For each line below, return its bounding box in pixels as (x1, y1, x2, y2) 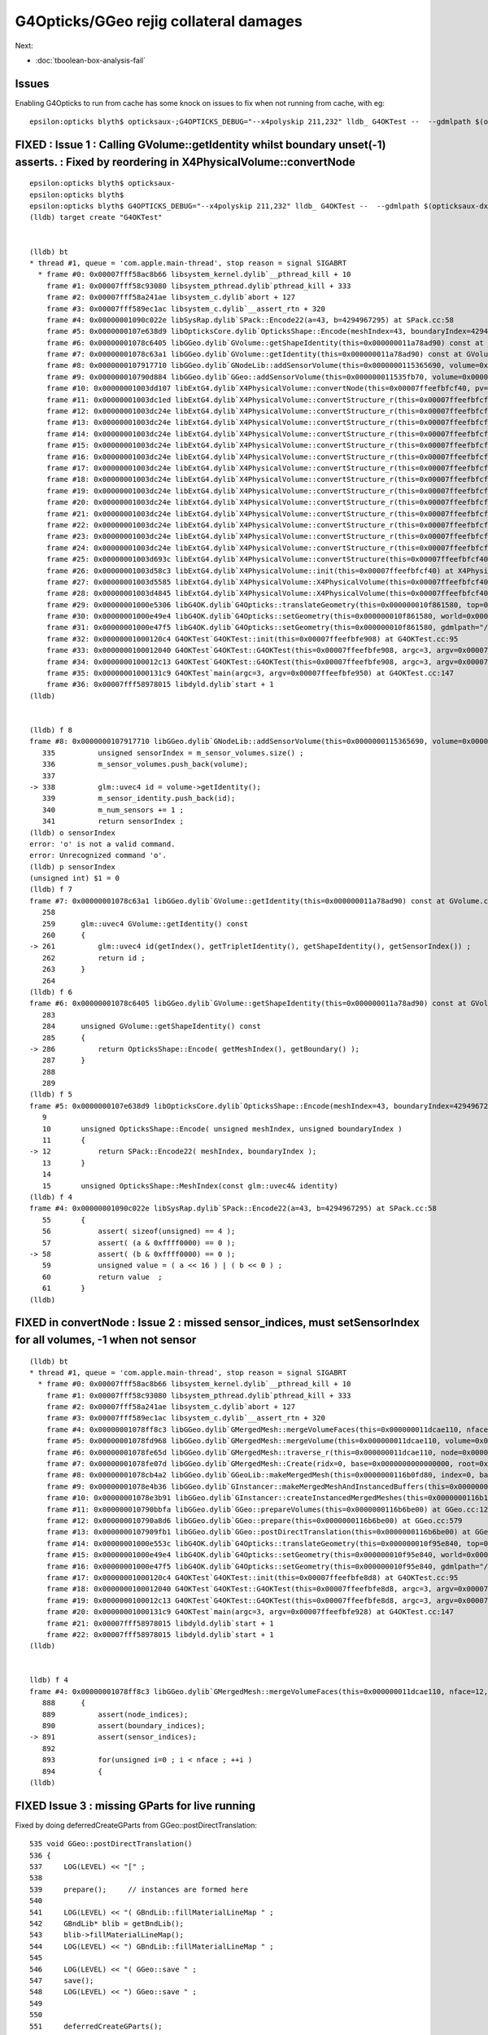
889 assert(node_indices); (41, 1709, 189, 1719)
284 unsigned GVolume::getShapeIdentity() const (41, 1022, 262, 1031)
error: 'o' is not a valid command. (29, 839, 176, 848)
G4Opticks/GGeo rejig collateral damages (15, 12, 303, 30)
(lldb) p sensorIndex (29, 862, 115, 871)
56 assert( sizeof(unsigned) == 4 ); (41, 1227, 236, 1236)
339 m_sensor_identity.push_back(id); (41, 794, 236, 803)
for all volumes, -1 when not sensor (15, 1333, 197, 1346)
